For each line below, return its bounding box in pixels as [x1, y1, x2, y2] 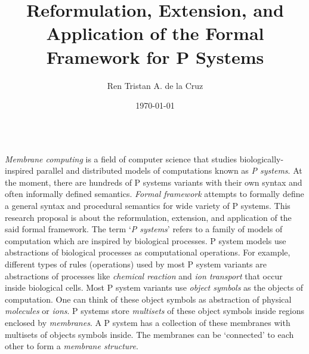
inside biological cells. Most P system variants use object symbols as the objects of [5, 281, 304, 294]
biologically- [239, 152, 284, 165]
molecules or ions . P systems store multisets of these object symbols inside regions [5, 304, 305, 317]
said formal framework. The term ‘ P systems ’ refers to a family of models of [5, 223, 283, 235]
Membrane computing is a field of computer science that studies [5, 152, 237, 165]
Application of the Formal [46, 21, 264, 45]
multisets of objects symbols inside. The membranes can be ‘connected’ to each [5, 328, 294, 340]
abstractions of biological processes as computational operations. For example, [5, 246, 291, 258]
